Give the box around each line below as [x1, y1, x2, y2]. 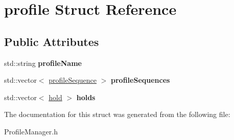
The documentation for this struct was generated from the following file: [4, 109, 230, 120]
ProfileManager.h [4, 126, 58, 136]
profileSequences [111, 75, 170, 85]
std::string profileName [4, 57, 82, 68]
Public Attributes [4, 33, 99, 49]
